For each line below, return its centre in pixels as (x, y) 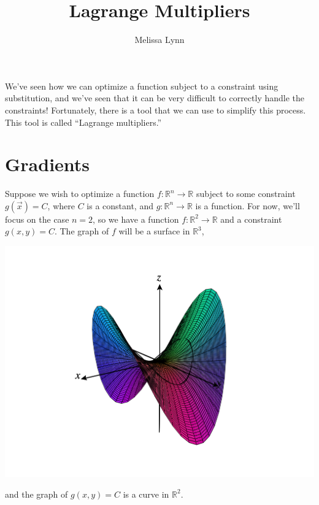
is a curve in (146, 494)
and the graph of (37, 494)
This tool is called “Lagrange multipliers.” (83, 122)
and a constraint (251, 219)
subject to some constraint (246, 194)
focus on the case (37, 219)
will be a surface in (154, 231)
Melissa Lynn (159, 40)
